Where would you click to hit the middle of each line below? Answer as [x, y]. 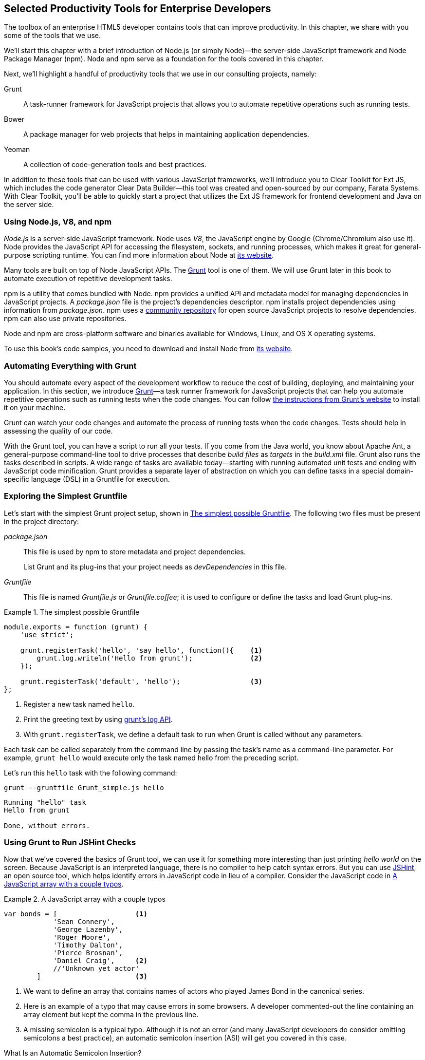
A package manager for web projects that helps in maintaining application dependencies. [166, 134]
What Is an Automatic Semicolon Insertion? [73, 1053]
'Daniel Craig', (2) [101, 961]
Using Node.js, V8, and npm [58, 221]
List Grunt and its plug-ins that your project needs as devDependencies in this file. [155, 567]
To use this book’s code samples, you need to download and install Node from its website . [148, 349]
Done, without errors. [47, 825]
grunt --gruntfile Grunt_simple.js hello [84, 787]
